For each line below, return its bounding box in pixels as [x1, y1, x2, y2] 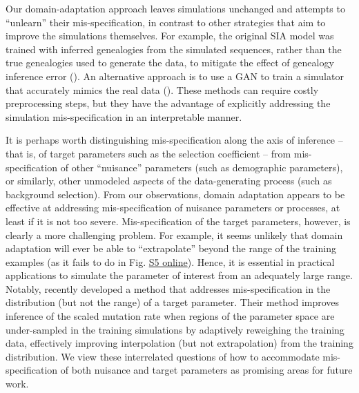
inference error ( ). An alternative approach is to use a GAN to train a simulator [6, 68, 344, 83]
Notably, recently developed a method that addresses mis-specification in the [6, 281, 331, 296]
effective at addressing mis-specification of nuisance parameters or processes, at [6, 200, 340, 215]
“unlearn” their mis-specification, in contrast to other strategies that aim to [6, 15, 326, 29]
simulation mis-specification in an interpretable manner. [6, 109, 242, 124]
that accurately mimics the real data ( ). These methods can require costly [6, 82, 319, 97]
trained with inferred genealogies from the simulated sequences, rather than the [6, 41, 342, 56]
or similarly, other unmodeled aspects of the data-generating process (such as [6, 173, 332, 188]
